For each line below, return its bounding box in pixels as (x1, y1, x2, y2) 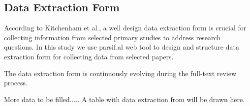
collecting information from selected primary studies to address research (4, 32, 221, 42)
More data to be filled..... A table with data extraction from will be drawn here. (4, 94, 245, 104)
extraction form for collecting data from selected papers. (4, 51, 174, 61)
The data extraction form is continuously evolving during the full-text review (4, 68, 237, 78)
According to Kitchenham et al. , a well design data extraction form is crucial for (4, 23, 247, 33)
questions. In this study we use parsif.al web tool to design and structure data (4, 42, 239, 52)
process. (4, 78, 28, 88)
